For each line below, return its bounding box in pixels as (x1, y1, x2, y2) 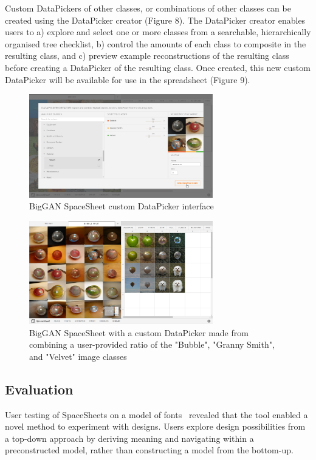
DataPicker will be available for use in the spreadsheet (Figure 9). (5, 73, 250, 86)
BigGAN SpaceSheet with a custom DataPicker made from (29, 326, 249, 339)
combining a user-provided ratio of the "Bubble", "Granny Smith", (29, 338, 275, 351)
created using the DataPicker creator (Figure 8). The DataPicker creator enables (5, 13, 306, 26)
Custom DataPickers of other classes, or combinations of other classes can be (5, 2, 291, 14)
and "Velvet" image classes (29, 350, 127, 362)
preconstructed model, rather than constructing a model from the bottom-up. (5, 444, 294, 456)
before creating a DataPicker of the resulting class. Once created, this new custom (5, 61, 311, 73)
